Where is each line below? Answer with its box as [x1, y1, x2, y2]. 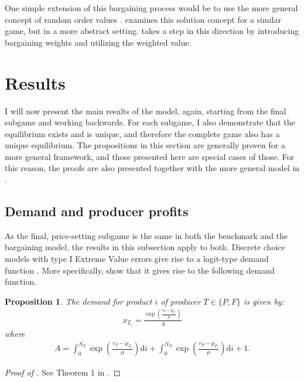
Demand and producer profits [5, 202, 189, 220]
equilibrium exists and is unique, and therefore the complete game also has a [5, 127, 280, 139]
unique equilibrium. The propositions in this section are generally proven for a [5, 139, 285, 151]
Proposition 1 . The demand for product [5, 295, 152, 307]
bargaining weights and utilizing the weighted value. [5, 36, 192, 48]
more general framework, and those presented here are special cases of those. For [5, 150, 295, 162]
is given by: [243, 295, 284, 307]
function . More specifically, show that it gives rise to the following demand [5, 264, 275, 276]
